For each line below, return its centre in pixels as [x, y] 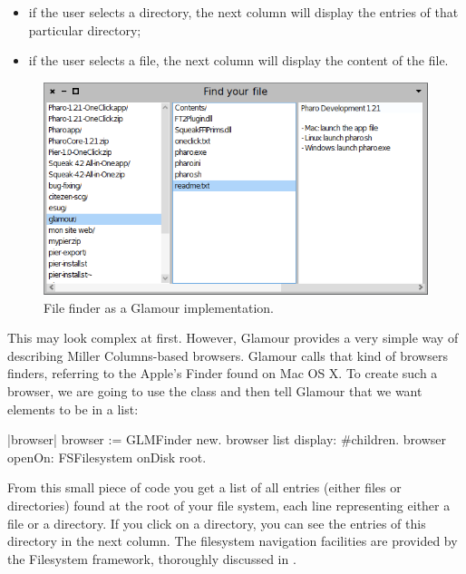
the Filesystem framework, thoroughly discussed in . [152, 558]
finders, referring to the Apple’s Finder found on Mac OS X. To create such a [223, 373]
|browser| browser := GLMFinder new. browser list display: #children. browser [227, 439]
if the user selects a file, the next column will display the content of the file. [238, 60]
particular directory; [85, 29]
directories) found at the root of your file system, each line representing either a [229, 505]
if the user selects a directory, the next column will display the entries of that [243, 12]
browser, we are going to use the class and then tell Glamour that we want [215, 390]
